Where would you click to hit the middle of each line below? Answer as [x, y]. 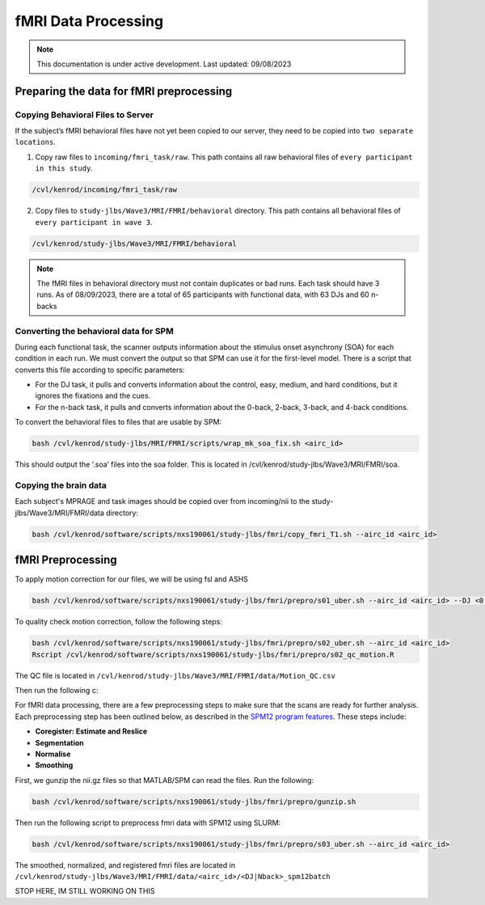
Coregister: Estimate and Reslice [91, 731]
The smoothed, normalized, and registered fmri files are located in [125, 865]
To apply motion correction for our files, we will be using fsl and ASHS [131, 579]
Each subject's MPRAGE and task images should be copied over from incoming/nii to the [162, 501]
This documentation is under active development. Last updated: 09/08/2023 [164, 64]
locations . [35, 142]
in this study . [64, 168]
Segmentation [59, 742]
